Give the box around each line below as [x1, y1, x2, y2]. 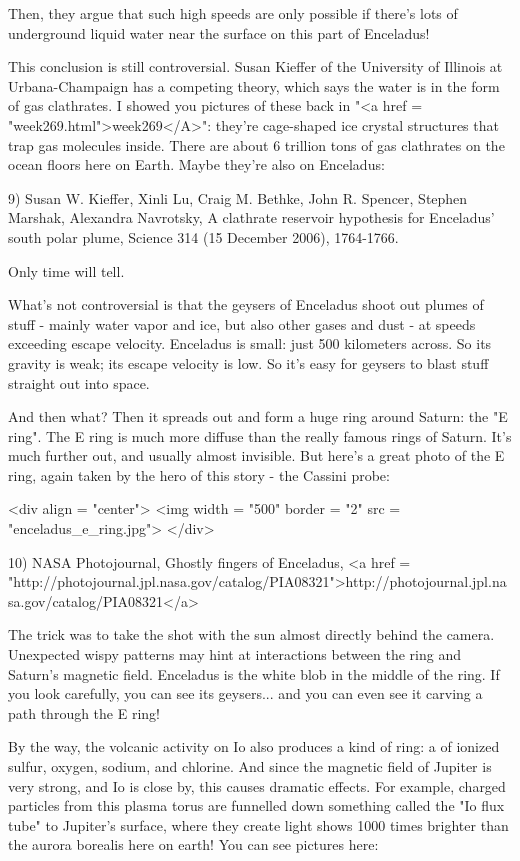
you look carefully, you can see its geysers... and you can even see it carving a [8, 683, 483, 704]
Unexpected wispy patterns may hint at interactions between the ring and [8, 644, 462, 665]
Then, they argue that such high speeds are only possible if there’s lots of [8, 3, 458, 23]
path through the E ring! [8, 702, 160, 723]
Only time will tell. [8, 260, 125, 281]
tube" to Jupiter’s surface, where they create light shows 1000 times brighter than [8, 814, 509, 835]
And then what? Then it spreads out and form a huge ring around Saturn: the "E [8, 406, 508, 427]
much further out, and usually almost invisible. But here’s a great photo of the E [8, 445, 505, 466]
